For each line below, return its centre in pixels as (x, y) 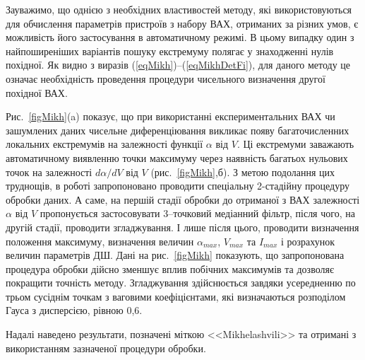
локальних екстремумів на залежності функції (104, 144)
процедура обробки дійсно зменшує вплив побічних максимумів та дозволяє (170, 268)
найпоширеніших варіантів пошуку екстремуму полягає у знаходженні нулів (170, 51)
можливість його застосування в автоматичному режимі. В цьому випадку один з (180, 37)
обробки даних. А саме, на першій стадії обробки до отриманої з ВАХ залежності (183, 199)
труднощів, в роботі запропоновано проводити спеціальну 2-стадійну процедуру (178, 186)
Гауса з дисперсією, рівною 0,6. (74, 310)
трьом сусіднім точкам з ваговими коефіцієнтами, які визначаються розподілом (176, 296)
